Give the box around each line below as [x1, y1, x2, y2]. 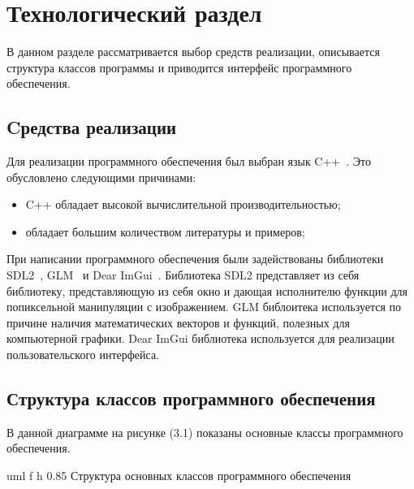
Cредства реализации [6, 115, 177, 140]
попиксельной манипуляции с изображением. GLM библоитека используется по [6, 298, 402, 315]
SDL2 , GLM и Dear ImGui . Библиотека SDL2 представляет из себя [6, 266, 360, 283]
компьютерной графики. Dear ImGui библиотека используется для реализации [6, 330, 395, 347]
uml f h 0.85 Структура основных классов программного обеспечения [6, 467, 351, 484]
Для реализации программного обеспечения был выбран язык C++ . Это [6, 153, 371, 170]
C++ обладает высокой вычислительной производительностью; [25, 196, 341, 213]
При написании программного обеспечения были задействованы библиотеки [6, 250, 384, 267]
